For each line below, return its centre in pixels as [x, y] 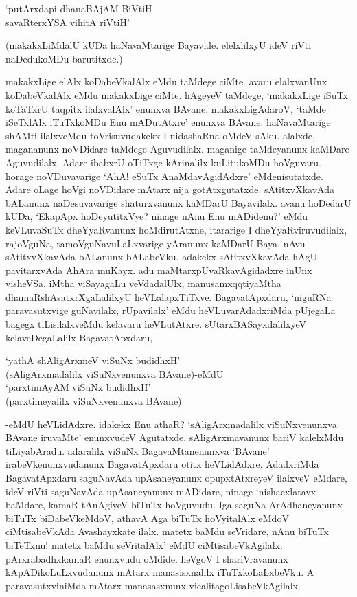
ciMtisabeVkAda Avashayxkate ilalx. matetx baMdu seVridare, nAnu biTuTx [167, 531]
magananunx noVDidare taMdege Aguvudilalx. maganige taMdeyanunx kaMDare [177, 149]
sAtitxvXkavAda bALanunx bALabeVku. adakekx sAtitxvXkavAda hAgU [162, 257]
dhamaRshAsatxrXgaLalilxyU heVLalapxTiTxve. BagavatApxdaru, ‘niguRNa [169, 296]
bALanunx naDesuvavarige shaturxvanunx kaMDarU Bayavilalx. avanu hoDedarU [178, 202]
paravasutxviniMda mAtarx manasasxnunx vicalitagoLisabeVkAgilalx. [153, 585]
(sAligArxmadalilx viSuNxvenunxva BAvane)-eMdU [115, 373]
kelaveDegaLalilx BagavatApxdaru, [79, 337]
